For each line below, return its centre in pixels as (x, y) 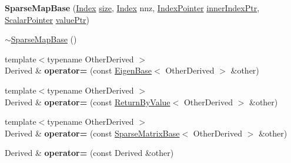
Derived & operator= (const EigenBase (78, 70)
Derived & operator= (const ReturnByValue (88, 102)
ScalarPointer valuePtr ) (47, 19)
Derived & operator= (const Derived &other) (89, 153)
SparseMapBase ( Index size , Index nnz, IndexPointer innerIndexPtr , (132, 8)
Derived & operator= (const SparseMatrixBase (92, 133)
